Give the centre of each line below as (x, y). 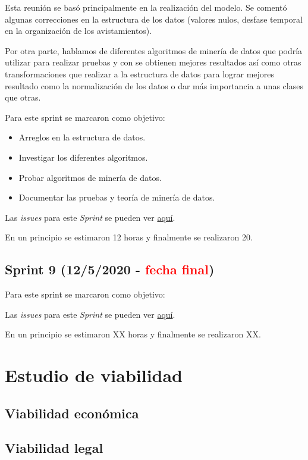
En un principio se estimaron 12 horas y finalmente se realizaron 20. (129, 237)
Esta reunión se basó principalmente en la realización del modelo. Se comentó (146, 7)
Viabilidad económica (72, 413)
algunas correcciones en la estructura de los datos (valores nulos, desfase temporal (154, 19)
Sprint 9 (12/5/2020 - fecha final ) (110, 269)
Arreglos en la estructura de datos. (82, 137)
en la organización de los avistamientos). (78, 31)
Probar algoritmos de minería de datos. (90, 177)
